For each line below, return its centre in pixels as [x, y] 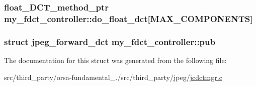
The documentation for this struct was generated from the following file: [115, 60]
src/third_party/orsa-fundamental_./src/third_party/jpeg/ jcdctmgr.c [113, 77]
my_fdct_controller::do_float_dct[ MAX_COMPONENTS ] [129, 18]
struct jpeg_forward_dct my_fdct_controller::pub [110, 41]
